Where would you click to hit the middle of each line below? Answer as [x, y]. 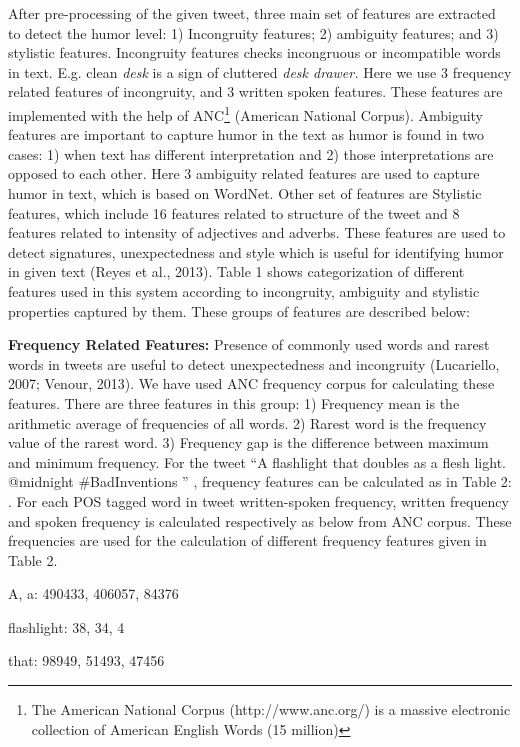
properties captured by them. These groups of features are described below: [239, 310]
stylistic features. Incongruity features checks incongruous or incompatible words [254, 52]
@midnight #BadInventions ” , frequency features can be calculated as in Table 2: [260, 481]
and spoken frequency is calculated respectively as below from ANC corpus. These [260, 520]
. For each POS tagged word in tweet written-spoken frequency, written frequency [258, 500]
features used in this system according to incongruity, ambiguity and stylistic [244, 290]
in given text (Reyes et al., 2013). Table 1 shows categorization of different [236, 271]
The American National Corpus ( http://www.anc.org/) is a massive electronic [271, 709]
